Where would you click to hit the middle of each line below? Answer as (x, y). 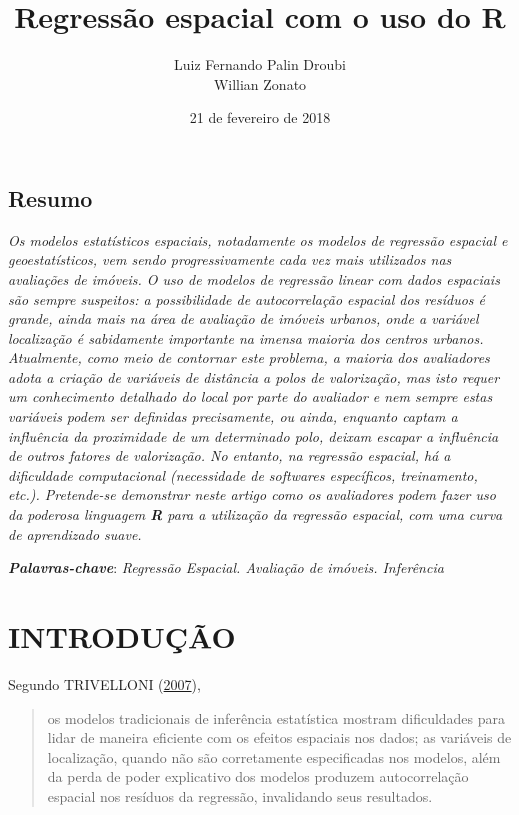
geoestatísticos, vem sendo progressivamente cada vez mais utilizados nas (230, 259)
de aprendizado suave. (75, 533)
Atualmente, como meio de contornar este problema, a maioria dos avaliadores (249, 357)
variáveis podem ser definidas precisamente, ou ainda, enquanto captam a (233, 416)
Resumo (50, 197)
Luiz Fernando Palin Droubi (260, 64)
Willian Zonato (260, 83)
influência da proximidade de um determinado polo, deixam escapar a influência (253, 435)
